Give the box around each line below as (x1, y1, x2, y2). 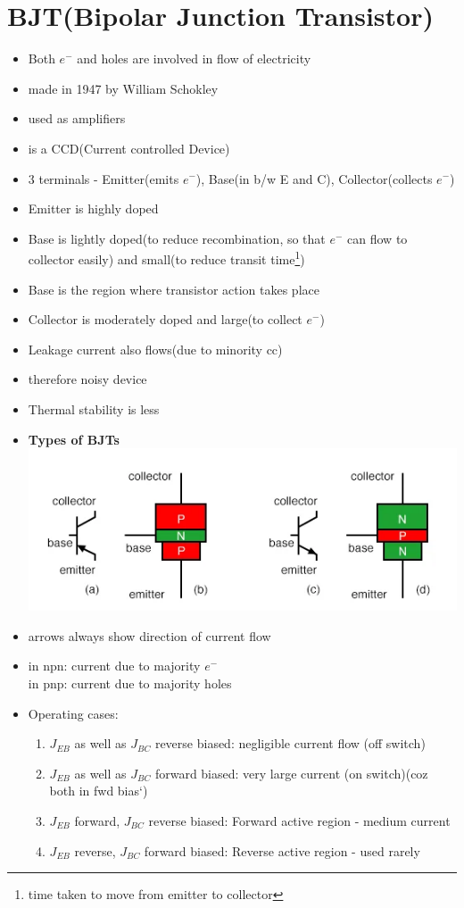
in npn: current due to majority (28, 656, 201, 675)
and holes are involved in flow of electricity (77, 49, 311, 68)
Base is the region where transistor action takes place (28, 279, 319, 298)
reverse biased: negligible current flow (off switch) (154, 734, 426, 753)
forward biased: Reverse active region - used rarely (144, 841, 420, 860)
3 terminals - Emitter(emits (28, 169, 179, 187)
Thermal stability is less (28, 399, 160, 418)
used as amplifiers (28, 109, 126, 128)
